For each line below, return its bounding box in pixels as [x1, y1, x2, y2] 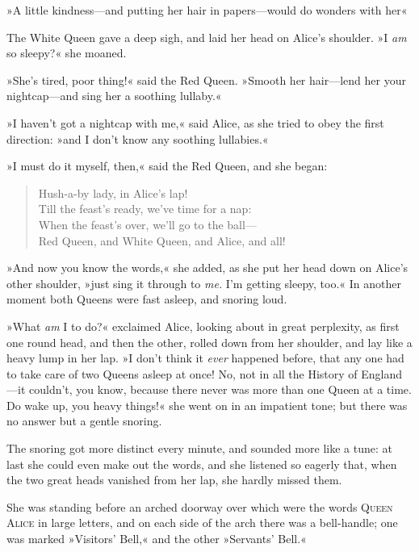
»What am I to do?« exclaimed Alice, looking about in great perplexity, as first [6, 317, 400, 334]
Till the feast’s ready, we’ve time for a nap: [38, 200, 252, 217]
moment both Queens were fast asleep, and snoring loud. [6, 291, 287, 307]
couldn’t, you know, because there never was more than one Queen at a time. [28, 381, 412, 398]
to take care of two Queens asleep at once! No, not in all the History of [6, 365, 358, 382]
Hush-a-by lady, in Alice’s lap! [38, 184, 188, 201]
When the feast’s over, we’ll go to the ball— [38, 215, 257, 232]
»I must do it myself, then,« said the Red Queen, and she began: [6, 157, 328, 174]
